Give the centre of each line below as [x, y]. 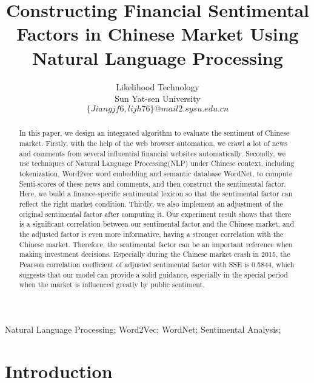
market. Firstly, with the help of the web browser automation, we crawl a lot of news [153, 143]
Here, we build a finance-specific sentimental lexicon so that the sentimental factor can [156, 194]
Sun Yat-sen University [158, 98]
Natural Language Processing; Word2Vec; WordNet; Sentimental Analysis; [143, 329]
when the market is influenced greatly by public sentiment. [112, 285]
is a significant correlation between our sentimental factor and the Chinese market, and [157, 224]
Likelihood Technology [158, 86]
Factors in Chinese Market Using [158, 34]
